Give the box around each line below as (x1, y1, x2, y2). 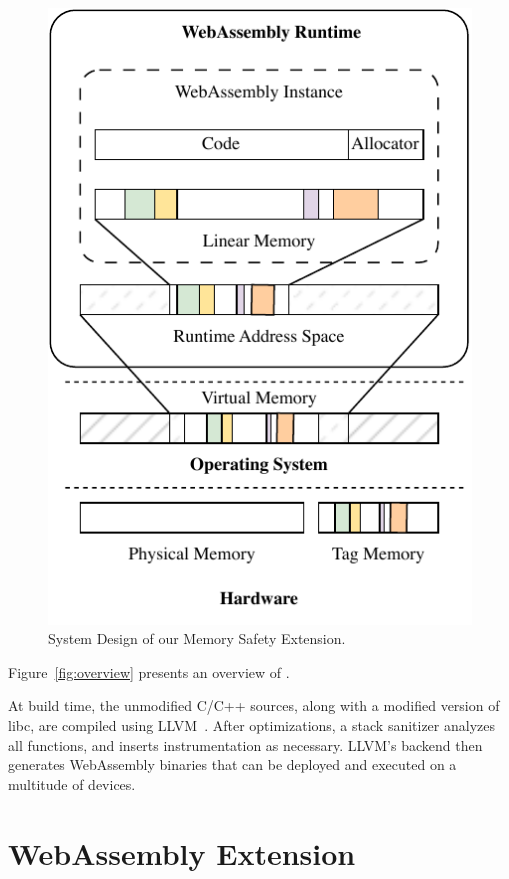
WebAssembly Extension (8, 832, 356, 873)
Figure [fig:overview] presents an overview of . (8, 661, 290, 682)
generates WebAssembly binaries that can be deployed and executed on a (8, 754, 457, 775)
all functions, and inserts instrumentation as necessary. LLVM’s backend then (8, 734, 483, 755)
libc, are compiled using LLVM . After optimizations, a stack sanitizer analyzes (8, 715, 496, 735)
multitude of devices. (8, 773, 136, 794)
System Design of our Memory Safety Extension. (48, 628, 346, 649)
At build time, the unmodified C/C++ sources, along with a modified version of (8, 695, 500, 716)
